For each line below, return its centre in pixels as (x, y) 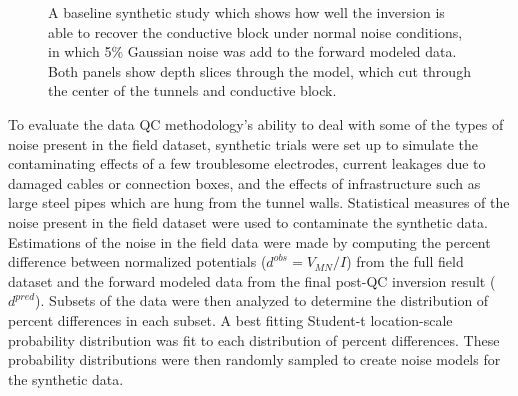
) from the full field (405, 261)
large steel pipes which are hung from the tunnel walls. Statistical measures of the (259, 202)
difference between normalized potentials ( (137, 261)
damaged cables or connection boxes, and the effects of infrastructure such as (244, 182)
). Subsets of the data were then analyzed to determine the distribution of (262, 300)
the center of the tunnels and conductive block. (192, 90)
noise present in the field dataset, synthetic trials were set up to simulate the (243, 143)
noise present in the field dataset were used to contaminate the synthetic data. (248, 221)
